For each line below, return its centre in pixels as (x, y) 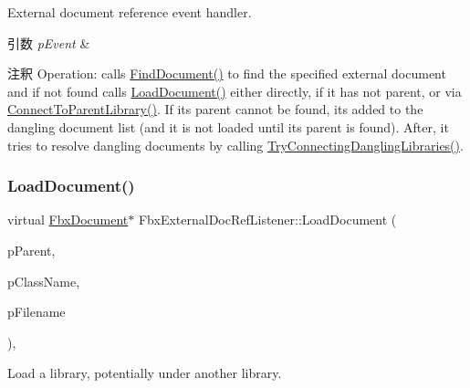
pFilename (37, 312)
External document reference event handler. (130, 12)
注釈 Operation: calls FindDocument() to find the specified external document (227, 73)
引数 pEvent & (49, 42)
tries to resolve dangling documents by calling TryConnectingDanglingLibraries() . (235, 145)
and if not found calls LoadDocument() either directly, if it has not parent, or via (235, 91)
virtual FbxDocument (68, 220)
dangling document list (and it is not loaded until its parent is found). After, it (228, 126)
